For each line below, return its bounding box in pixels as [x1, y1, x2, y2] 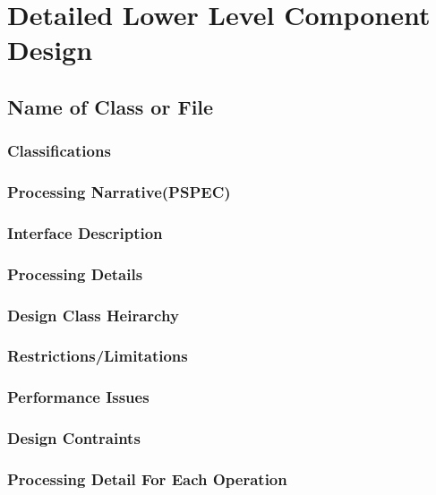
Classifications [7, 140, 111, 162]
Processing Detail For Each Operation [7, 468, 287, 491]
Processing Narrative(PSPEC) [7, 181, 231, 203]
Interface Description [7, 221, 163, 243]
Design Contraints [7, 427, 141, 449]
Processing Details [7, 262, 143, 285]
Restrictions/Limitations [7, 345, 188, 367]
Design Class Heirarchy [7, 303, 179, 326]
